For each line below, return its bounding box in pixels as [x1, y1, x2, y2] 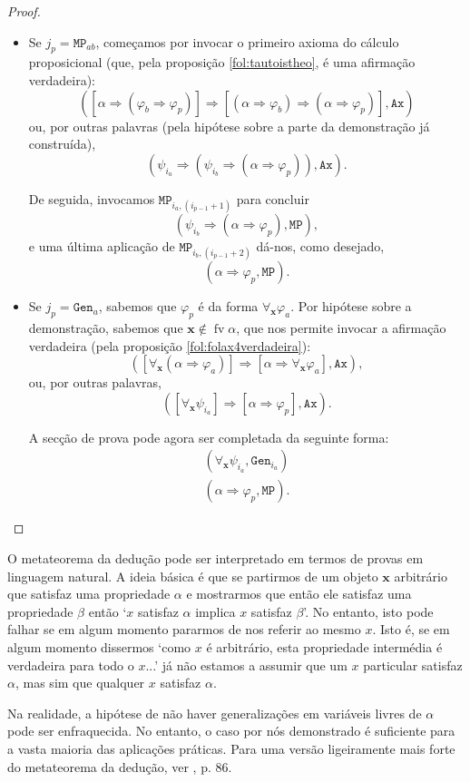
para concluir [236, 189, 309, 208]
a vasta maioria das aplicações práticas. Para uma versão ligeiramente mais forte [7, 738, 455, 758]
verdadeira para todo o [7, 655, 134, 674]
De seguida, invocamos [28, 189, 155, 208]
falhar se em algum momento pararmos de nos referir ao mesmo [7, 620, 361, 639]
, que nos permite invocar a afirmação [236, 318, 446, 337]
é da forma [198, 297, 259, 316]
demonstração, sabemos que [28, 318, 183, 337]
